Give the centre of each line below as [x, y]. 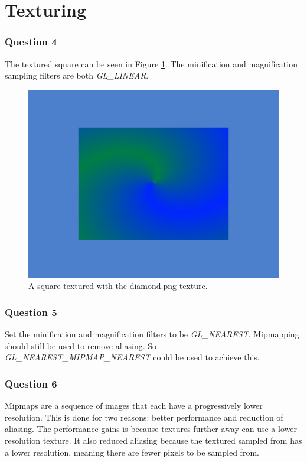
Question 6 [31, 383]
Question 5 [31, 312]
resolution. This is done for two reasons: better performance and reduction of [144, 417]
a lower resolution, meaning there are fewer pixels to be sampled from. [132, 452]
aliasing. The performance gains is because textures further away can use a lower [151, 429]
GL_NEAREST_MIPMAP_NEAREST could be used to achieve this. [132, 357]
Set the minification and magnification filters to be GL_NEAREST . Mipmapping [152, 334]
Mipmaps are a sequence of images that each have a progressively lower [134, 406]
